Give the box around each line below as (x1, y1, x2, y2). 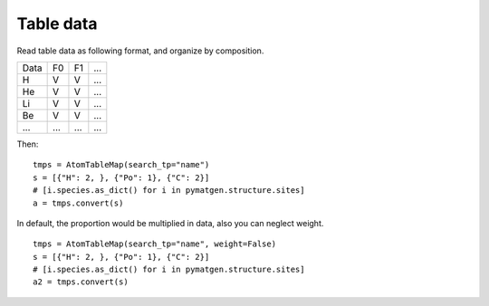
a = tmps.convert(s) (33, 197, 124, 208)
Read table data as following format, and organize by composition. (16, 45, 264, 56)
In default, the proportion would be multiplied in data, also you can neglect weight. (16, 217, 324, 228)
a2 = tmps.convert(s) (33, 277, 129, 287)
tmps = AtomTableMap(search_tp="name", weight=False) (33, 239, 276, 249)
